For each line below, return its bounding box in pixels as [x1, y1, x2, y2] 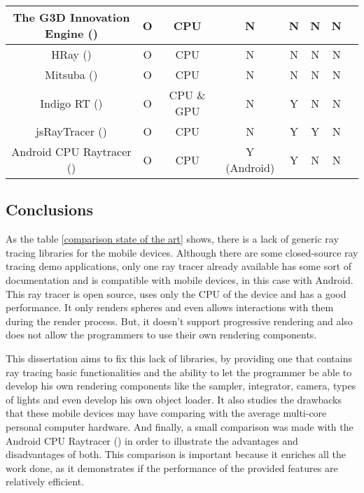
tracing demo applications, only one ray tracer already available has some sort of [6, 259, 352, 273]
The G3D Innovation [13, 9, 130, 25]
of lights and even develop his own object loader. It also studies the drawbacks [6, 392, 342, 406]
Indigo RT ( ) [40, 94, 103, 111]
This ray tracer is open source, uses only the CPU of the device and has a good [6, 286, 346, 301]
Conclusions [6, 199, 94, 220]
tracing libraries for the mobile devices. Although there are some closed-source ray [6, 245, 358, 259]
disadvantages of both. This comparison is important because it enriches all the [6, 447, 346, 462]
